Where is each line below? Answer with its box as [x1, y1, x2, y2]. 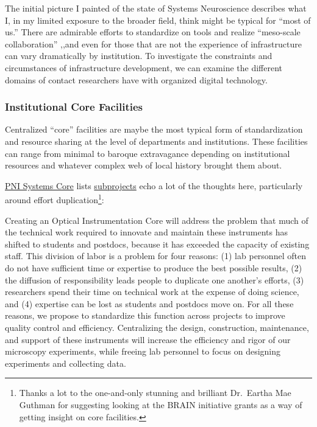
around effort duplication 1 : [5, 192, 104, 206]
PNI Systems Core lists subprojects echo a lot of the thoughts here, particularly [5, 179, 303, 192]
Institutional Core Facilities [5, 99, 143, 114]
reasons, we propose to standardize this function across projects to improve [5, 309, 285, 322]
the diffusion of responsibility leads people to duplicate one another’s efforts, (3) [5, 273, 304, 286]
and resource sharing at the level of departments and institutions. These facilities [5, 134, 308, 147]
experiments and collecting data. [5, 356, 126, 369]
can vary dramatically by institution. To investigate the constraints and [5, 49, 272, 62]
